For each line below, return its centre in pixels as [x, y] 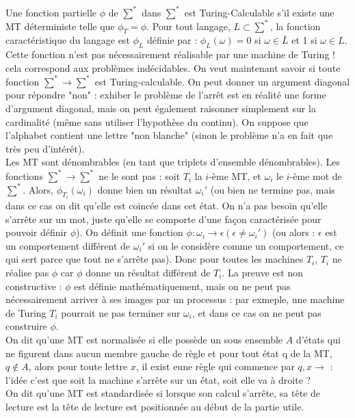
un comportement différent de [68, 245]
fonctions [24, 175]
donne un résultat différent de [148, 273]
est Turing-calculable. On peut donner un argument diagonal [222, 81]
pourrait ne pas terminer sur [121, 312]
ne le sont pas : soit [140, 175]
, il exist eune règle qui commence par [215, 366]
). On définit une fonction [129, 232]
